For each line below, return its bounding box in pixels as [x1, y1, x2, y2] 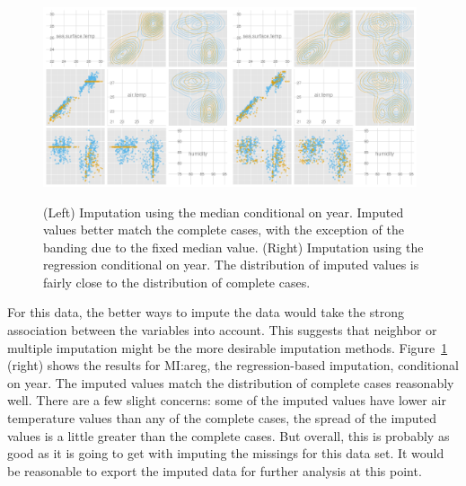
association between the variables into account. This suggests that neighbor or [7, 321, 437, 340]
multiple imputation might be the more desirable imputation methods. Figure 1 [7, 338, 448, 357]
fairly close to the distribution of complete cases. [43, 272, 311, 291]
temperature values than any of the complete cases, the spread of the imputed [7, 409, 436, 428]
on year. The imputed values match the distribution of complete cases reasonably [7, 373, 454, 392]
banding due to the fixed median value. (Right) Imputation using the [43, 237, 424, 256]
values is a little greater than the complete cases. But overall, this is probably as [7, 426, 450, 445]
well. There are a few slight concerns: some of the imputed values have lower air [7, 391, 446, 410]
